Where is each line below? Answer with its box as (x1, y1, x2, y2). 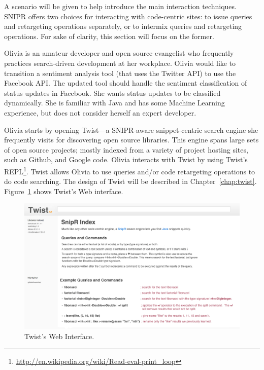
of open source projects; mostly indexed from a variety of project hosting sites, (4, 144, 248, 155)
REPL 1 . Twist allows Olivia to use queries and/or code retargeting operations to (4, 164, 255, 176)
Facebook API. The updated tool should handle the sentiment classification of (4, 78, 247, 88)
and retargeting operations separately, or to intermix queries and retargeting (4, 21, 242, 31)
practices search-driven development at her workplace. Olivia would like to (4, 57, 236, 68)
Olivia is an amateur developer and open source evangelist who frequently (4, 48, 234, 58)
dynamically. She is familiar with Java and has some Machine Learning (4, 97, 225, 108)
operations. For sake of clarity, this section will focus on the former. (4, 30, 214, 41)
